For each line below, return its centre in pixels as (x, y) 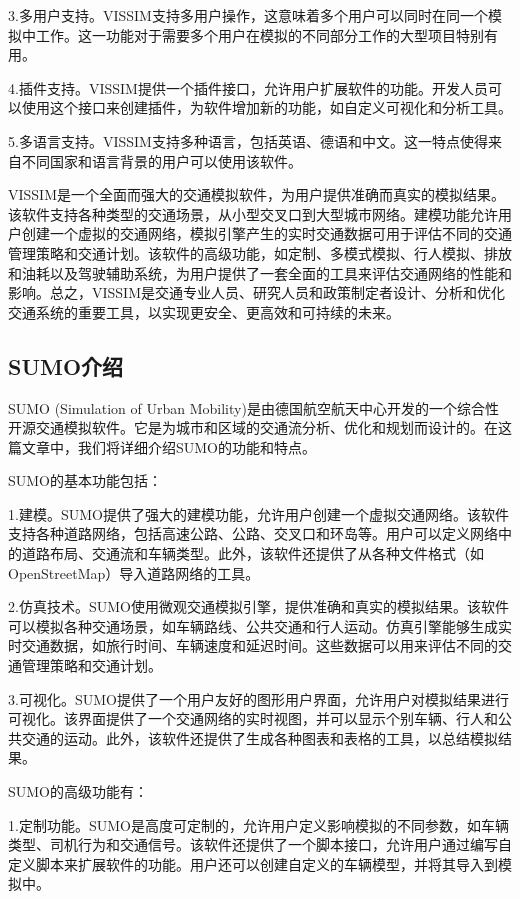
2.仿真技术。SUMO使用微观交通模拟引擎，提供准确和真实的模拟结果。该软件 (258, 606)
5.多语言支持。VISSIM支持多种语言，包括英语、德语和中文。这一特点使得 (248, 140)
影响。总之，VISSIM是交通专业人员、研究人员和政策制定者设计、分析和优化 (257, 292)
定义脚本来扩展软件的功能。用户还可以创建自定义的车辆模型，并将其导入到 (253, 863)
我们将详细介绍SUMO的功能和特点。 (197, 446)
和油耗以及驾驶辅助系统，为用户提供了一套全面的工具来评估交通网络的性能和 (260, 272)
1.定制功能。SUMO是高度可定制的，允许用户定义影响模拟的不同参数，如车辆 (258, 824)
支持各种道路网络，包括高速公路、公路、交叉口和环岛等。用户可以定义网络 (253, 533)
